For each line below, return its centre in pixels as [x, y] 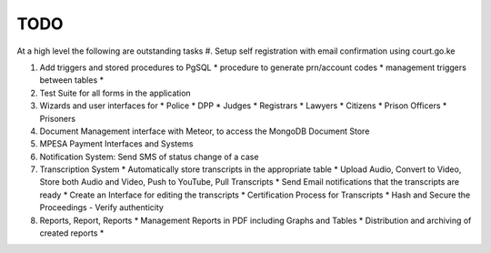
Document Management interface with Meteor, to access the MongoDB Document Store [205, 131]
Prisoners [58, 118]
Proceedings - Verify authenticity [101, 207]
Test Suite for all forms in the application [115, 93]
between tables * [72, 80]
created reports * [72, 233]
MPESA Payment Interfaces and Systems [116, 144]
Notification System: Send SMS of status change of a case [149, 157]
